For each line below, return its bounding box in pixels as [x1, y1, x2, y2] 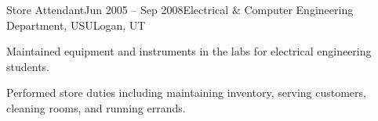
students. [6, 58, 49, 74]
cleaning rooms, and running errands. [6, 99, 186, 116]
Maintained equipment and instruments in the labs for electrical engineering [6, 43, 372, 59]
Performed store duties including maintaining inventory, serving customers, [6, 84, 366, 101]
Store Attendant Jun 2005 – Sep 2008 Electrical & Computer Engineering [6, 2, 354, 17]
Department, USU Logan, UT [6, 16, 146, 33]
